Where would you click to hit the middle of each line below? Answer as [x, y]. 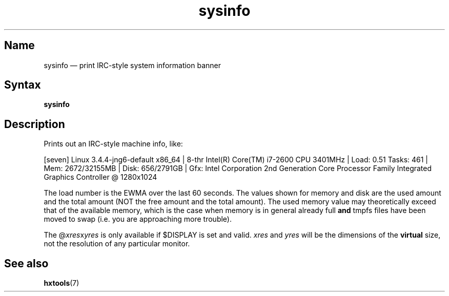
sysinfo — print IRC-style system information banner [132, 65]
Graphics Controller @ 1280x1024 [100, 177]
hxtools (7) [62, 283]
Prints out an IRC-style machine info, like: [113, 144]
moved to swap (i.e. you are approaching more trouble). [138, 219]
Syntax [23, 85]
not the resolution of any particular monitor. [117, 244]
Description [35, 124]
